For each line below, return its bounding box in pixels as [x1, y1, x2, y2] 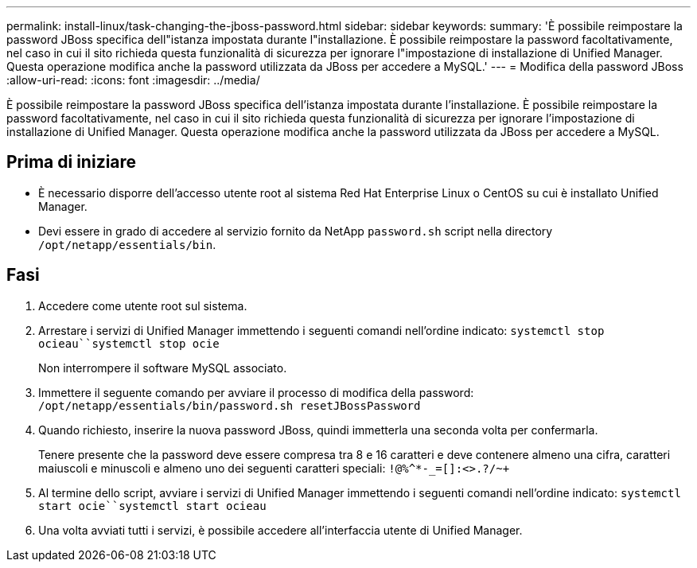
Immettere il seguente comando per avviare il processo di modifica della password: [38, 385, 474, 399]
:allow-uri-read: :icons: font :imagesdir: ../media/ [6, 73, 260, 87]
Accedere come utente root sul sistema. [38, 298, 247, 313]
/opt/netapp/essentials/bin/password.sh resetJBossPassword [38, 399, 421, 412]
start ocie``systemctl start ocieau [38, 499, 267, 512]
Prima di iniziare [6, 152, 137, 173]
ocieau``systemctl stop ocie [38, 337, 220, 350]
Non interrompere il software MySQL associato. [38, 360, 287, 375]
